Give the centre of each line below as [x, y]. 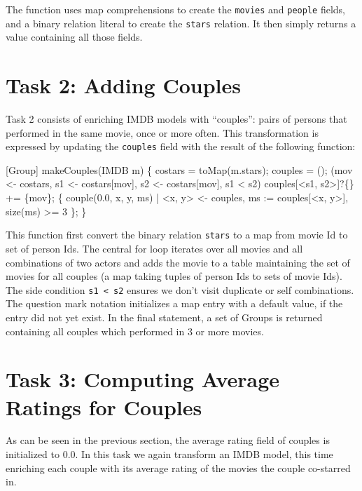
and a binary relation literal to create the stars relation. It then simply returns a [181, 23]
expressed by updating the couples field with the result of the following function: [181, 146]
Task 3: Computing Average [143, 379]
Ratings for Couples [104, 406]
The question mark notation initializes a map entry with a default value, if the [174, 303]
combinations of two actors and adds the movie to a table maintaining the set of [178, 262]
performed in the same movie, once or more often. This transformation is [162, 132]
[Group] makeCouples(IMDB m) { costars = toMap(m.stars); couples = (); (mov [179, 169]
